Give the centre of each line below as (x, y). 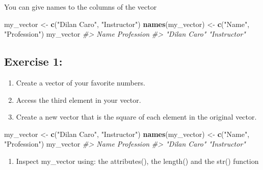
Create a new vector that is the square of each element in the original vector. (136, 117)
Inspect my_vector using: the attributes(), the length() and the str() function (137, 161)
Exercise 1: (33, 61)
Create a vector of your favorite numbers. (81, 82)
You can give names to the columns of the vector (81, 7)
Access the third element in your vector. (78, 100)
